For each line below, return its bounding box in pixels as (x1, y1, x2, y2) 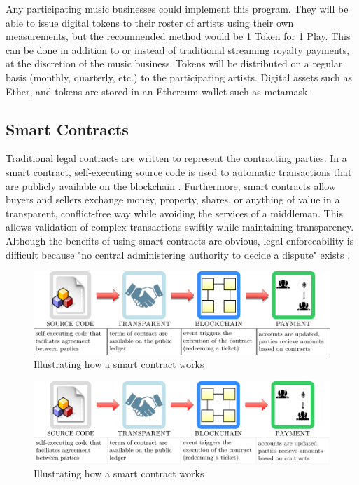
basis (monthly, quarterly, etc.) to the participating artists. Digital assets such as (6, 69, 352, 84)
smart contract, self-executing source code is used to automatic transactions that (6, 164, 352, 179)
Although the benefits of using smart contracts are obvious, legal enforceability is (6, 233, 354, 247)
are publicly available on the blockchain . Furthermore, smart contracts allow (6, 178, 336, 193)
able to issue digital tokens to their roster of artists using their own (6, 15, 294, 29)
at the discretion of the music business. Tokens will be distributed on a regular (6, 56, 343, 71)
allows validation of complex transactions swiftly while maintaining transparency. (6, 219, 354, 234)
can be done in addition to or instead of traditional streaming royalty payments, (6, 42, 350, 57)
